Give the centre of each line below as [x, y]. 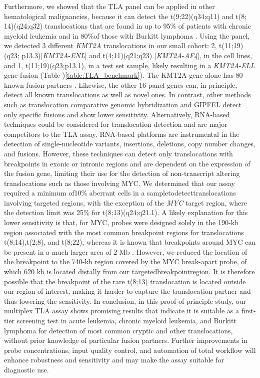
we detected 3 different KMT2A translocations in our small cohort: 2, [110, 45]
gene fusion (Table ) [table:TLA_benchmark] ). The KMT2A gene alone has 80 [123, 75]
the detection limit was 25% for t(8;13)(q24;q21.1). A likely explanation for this [126, 212]
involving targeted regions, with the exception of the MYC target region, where [125, 202]
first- [248, 311]
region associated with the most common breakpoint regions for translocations [124, 232]
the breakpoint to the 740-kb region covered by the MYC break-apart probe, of [125, 261]
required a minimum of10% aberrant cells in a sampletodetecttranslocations [120, 193]
